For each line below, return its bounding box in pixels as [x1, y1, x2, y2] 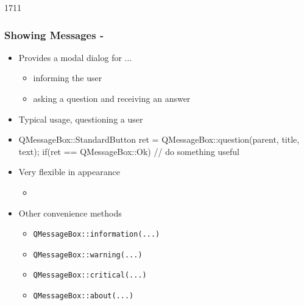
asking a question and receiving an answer [33, 92, 191, 104]
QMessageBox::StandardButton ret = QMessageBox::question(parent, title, [18, 133, 300, 146]
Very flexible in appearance [18, 165, 120, 178]
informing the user [33, 71, 102, 84]
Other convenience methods [18, 206, 122, 219]
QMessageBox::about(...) [33, 292, 134, 301]
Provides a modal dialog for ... [18, 51, 132, 63]
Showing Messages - [4, 27, 104, 42]
